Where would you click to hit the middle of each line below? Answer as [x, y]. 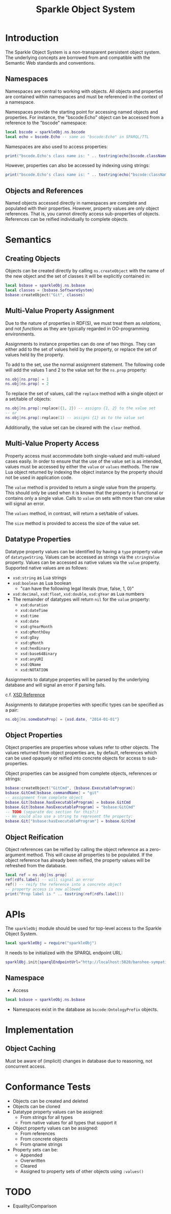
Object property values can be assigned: [55, 1128]
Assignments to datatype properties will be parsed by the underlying [77, 679]
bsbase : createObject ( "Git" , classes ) [45, 295]
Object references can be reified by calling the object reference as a [77, 849]
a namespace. [20, 102]
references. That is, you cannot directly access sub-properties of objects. [83, 214]
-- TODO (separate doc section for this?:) [52, 812]
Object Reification [34, 837]
